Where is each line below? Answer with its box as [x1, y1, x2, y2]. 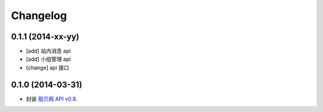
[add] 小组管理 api [26, 55, 71, 63]
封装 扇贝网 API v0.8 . [26, 95, 78, 102]
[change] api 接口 [26, 64, 69, 71]
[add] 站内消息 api [26, 48, 71, 55]
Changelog [11, 9, 67, 22]
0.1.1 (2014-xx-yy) [11, 32, 80, 42]
